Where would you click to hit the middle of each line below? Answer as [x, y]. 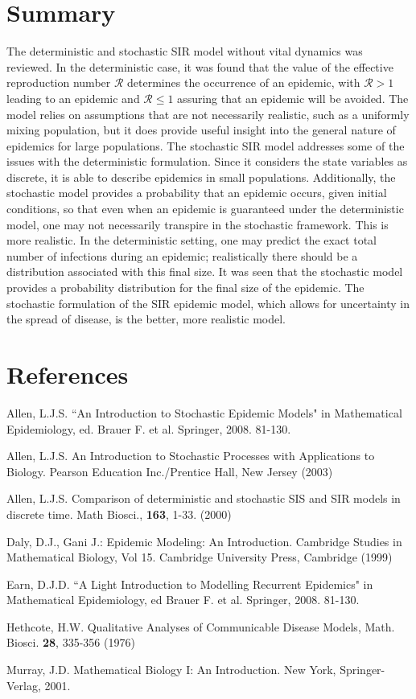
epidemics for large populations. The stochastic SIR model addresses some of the [206, 145]
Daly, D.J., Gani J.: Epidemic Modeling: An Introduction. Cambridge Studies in [204, 541]
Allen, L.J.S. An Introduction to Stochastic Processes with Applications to [191, 456]
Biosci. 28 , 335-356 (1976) [71, 642]
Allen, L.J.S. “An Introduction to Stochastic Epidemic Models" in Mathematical [204, 412]
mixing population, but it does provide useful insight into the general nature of [201, 130]
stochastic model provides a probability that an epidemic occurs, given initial [197, 193]
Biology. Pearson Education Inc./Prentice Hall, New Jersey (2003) [170, 471]
